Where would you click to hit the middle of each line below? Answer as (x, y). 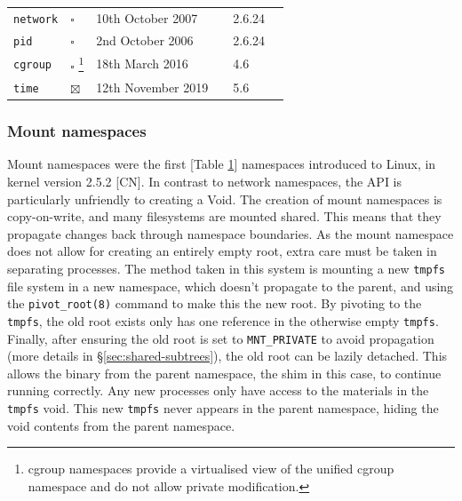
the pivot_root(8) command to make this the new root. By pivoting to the (215, 303)
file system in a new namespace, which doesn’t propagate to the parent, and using (231, 286)
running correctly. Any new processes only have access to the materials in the (218, 390)
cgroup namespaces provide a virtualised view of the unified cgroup (211, 469)
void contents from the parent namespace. (121, 425)
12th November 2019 (152, 87)
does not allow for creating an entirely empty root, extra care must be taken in (222, 251)
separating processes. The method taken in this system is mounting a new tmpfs (226, 268)
